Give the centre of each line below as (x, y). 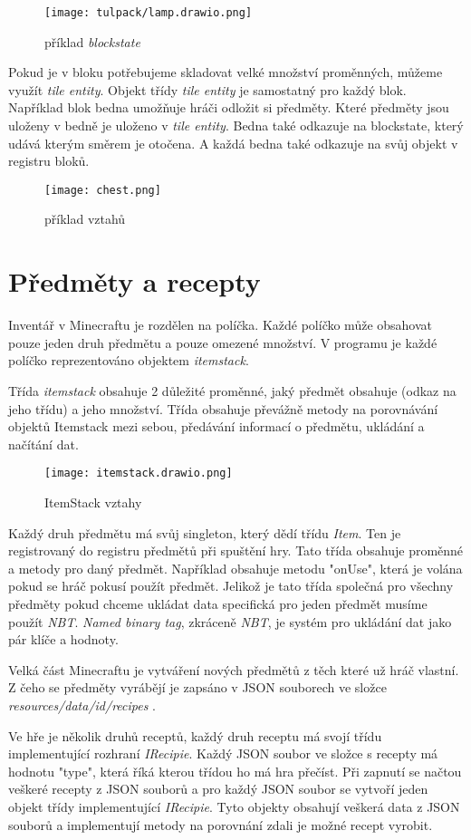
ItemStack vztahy (93, 502)
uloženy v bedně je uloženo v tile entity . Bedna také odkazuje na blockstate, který (236, 126)
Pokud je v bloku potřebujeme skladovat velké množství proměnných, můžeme (226, 72)
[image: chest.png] (103, 190)
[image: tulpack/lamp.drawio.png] (149, 13)
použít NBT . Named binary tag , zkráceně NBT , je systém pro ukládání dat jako (230, 621)
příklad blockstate (92, 41)
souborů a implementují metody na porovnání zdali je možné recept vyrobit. (221, 824)
